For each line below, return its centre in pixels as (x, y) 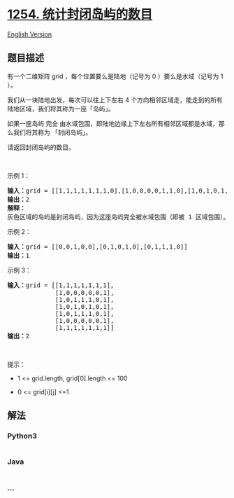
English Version (30, 34)
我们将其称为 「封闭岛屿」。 (52, 132)
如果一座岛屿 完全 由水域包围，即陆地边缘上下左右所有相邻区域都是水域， (113, 123)
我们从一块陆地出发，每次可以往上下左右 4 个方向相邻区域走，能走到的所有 (115, 99)
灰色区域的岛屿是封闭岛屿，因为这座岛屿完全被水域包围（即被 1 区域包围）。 (118, 217)
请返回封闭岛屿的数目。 (41, 147)
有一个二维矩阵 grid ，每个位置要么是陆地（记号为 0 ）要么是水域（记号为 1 (115, 76)
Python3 (22, 436)
